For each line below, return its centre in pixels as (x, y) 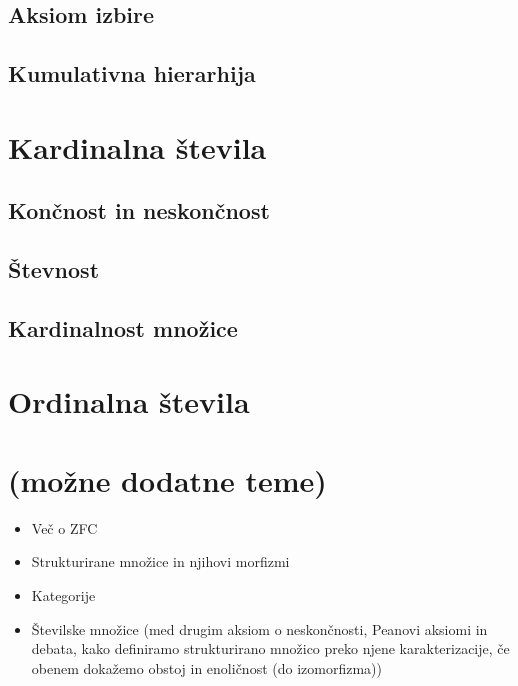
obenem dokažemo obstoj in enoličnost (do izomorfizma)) (206, 667)
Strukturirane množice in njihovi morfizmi (160, 561)
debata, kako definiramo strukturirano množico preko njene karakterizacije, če (270, 648)
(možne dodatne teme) (167, 479)
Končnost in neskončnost (139, 210)
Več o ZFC (64, 527)
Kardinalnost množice (123, 327)
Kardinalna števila (137, 146)
